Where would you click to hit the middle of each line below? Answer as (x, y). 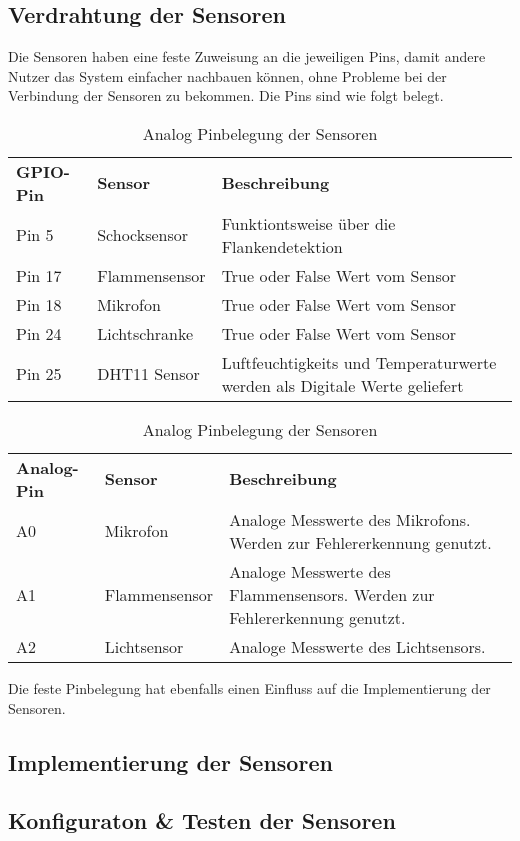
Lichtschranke (145, 333)
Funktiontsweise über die (308, 223)
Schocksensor (143, 235)
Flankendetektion (282, 246)
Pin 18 (39, 304)
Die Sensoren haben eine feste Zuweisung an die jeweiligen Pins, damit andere (247, 56)
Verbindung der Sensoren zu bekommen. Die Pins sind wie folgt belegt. (226, 95)
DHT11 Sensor (148, 374)
